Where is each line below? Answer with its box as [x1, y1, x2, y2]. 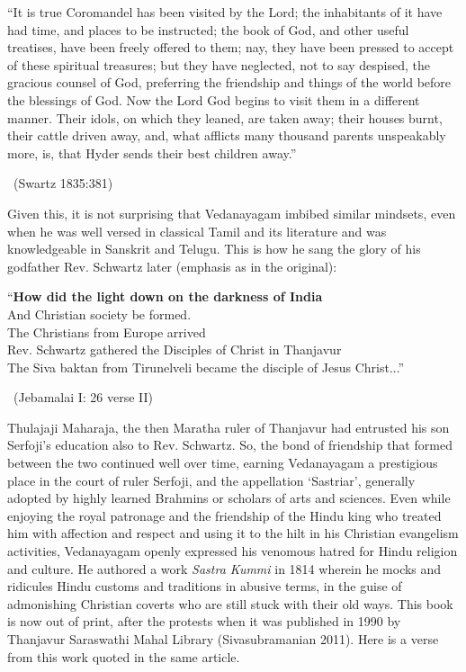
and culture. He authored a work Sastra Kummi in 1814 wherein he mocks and [7, 559, 442, 578]
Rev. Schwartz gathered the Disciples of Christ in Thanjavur [7, 340, 342, 359]
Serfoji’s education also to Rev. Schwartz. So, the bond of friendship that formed [7, 435, 453, 454]
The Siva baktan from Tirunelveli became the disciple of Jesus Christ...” [7, 357, 405, 376]
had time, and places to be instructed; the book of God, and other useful [7, 20, 409, 39]
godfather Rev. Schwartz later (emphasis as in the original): [7, 256, 337, 275]
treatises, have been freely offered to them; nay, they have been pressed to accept [7, 38, 454, 57]
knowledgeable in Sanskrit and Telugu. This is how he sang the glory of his [7, 239, 421, 258]
